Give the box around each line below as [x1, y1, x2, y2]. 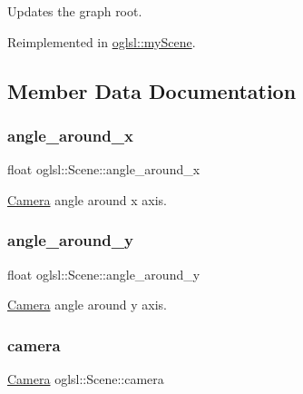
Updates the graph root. [7, 2, 142, 20]
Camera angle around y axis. [7, 295, 167, 314]
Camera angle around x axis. [7, 190, 167, 209]
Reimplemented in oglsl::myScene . [7, 32, 196, 51]
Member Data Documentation [7, 76, 297, 104]
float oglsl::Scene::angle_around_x [7, 160, 200, 179]
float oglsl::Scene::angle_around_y [7, 264, 200, 283]
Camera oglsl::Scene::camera [7, 369, 164, 388]
